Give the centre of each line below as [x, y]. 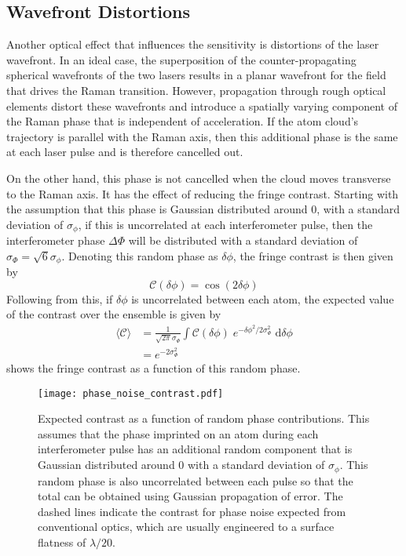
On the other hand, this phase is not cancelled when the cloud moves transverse [199, 178]
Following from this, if [60, 298]
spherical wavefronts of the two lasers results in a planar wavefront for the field [196, 75]
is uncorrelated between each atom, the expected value [263, 298]
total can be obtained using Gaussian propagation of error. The [190, 496]
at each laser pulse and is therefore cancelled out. [125, 152]
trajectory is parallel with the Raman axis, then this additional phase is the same [202, 136]
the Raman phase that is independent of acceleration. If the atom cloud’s [183, 121]
